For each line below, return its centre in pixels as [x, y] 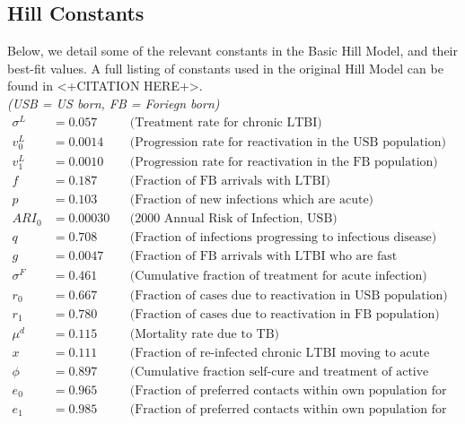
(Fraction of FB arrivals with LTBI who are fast [263, 257]
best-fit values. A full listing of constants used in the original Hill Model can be [225, 68]
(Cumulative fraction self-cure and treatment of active [279, 372]
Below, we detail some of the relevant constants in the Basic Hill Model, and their [232, 51]
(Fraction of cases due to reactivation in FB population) [285, 314]
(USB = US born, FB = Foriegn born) [114, 103]
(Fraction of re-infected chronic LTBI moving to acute [280, 353]
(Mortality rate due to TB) [204, 334]
